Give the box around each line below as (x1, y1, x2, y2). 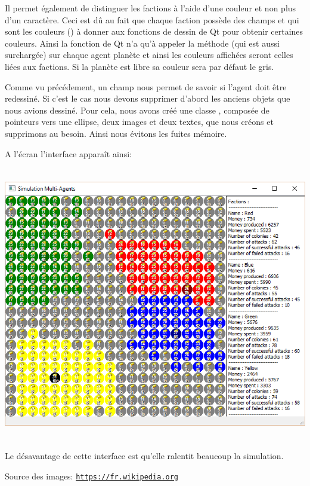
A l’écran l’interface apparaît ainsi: (5, 147, 132, 160)
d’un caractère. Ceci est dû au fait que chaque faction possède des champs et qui (5, 13, 299, 26)
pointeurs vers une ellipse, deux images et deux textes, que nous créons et (5, 115, 274, 128)
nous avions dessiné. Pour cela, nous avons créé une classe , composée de (5, 103, 269, 116)
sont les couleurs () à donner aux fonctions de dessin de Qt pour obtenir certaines (5, 25, 303, 38)
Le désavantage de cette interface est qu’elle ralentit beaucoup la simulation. (5, 450, 284, 462)
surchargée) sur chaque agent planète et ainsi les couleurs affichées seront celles (5, 48, 293, 61)
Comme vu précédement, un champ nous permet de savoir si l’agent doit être (5, 80, 287, 93)
